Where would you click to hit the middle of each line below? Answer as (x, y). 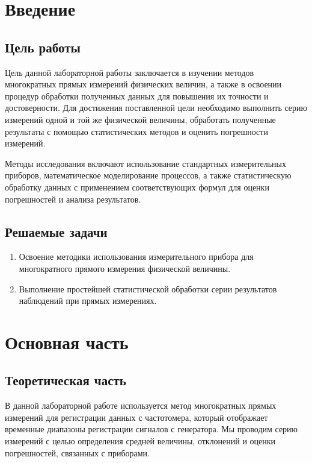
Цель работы (43, 47)
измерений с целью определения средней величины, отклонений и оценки (140, 441)
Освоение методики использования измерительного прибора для (136, 257)
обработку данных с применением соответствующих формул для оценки (137, 187)
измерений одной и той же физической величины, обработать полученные (140, 119)
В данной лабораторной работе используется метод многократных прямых (141, 405)
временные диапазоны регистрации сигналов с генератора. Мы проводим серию (151, 429)
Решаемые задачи (56, 231)
